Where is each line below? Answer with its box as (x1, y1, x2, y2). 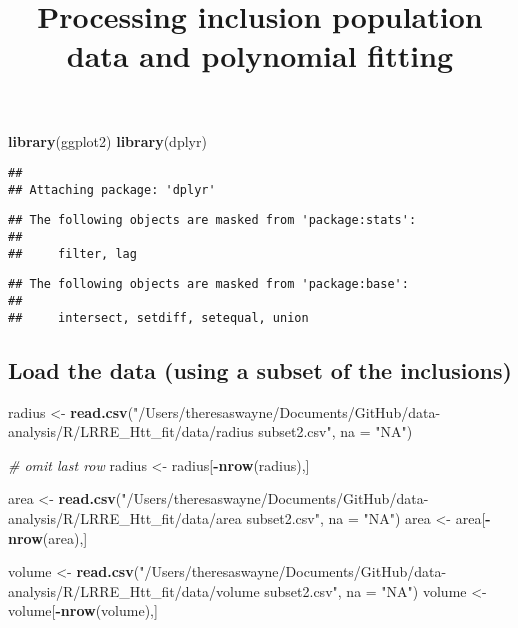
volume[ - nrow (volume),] (8, 600, 158, 621)
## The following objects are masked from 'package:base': (8, 277, 409, 292)
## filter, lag (8, 246, 137, 261)
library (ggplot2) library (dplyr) (8, 130, 207, 151)
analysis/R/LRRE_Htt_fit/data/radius (8, 421, 254, 442)
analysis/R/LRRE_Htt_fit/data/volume (8, 580, 260, 601)
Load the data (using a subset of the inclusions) (8, 354, 512, 385)
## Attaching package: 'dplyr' (8, 182, 216, 197)
